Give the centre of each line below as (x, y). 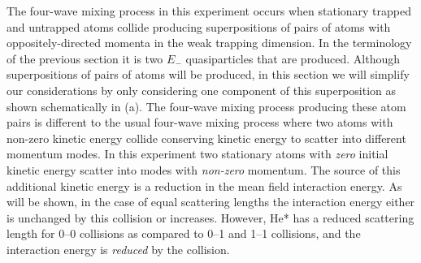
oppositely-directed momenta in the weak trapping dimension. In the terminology (209, 43)
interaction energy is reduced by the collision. (118, 249)
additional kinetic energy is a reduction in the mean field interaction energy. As (204, 185)
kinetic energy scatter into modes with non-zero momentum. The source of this (204, 169)
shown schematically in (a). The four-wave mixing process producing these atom (206, 106)
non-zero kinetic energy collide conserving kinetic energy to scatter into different (206, 138)
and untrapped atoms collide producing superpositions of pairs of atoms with (199, 26)
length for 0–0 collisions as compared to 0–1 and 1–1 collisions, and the (184, 233)
